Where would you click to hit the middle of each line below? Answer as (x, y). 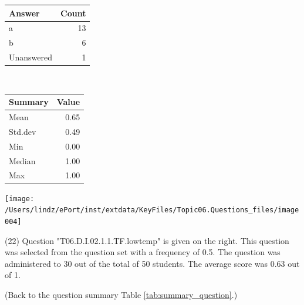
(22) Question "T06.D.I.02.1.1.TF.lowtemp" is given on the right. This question (147, 240)
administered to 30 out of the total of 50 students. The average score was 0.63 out (152, 263)
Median (22, 160)
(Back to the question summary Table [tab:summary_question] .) (121, 294)
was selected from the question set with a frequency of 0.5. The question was (143, 252)
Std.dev (23, 131)
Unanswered (31, 57)
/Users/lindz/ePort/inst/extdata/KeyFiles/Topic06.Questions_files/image (152, 210)
